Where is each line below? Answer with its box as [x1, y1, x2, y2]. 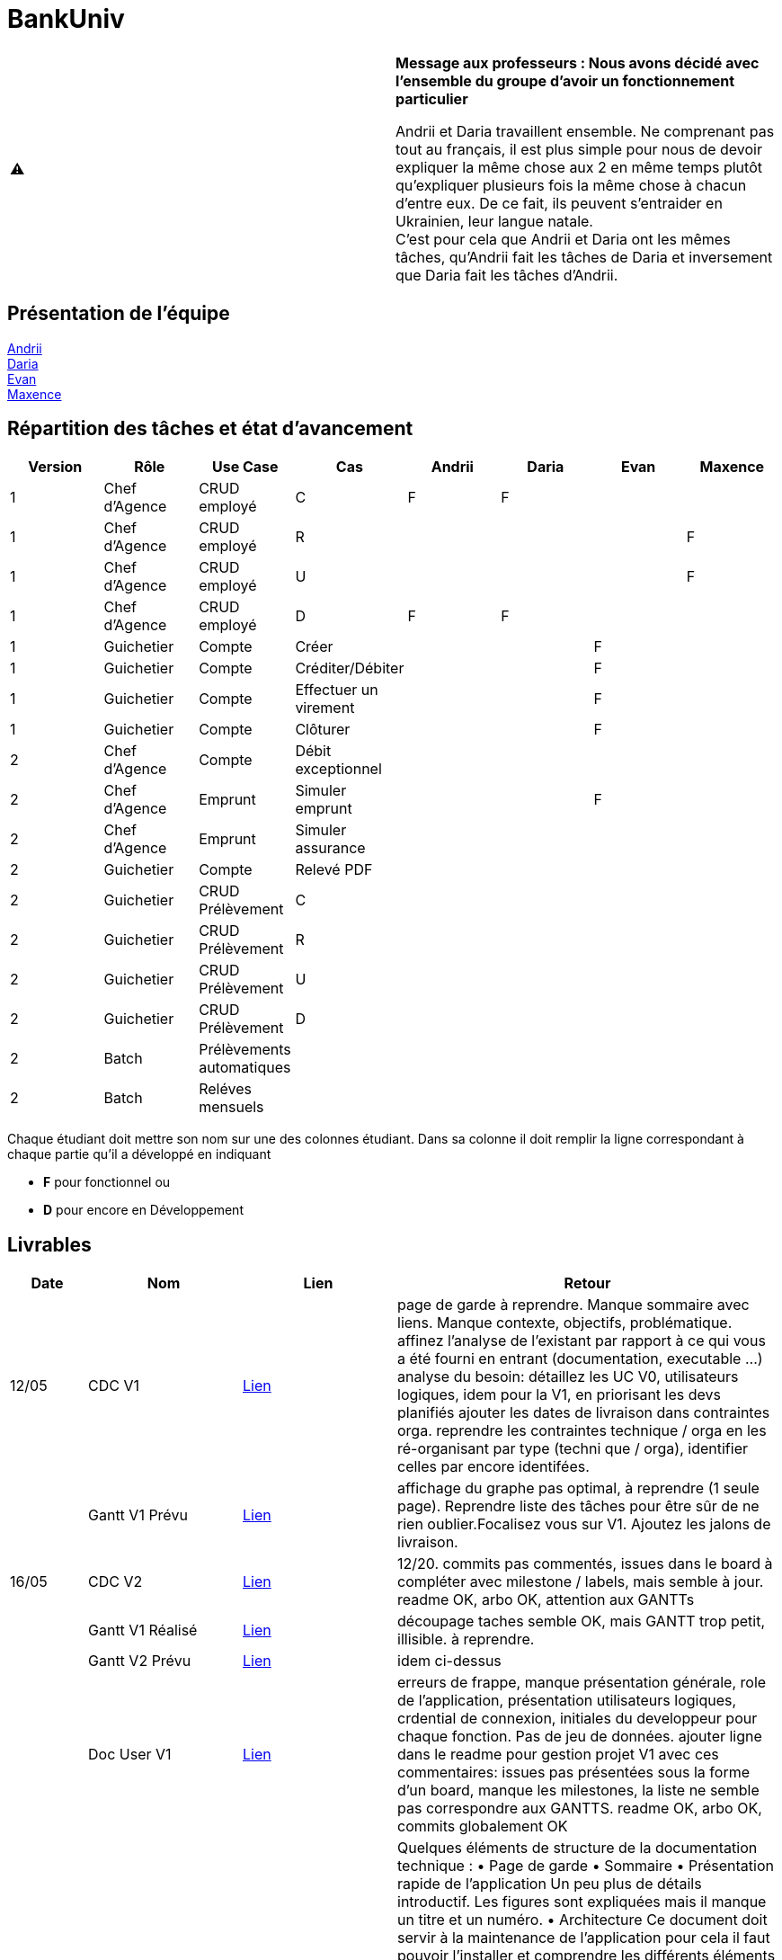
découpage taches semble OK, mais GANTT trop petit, [397, 1612, 766, 1631]
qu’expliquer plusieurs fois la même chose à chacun [395, 175, 747, 194]
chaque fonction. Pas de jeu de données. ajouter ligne [397, 1727, 762, 1746]
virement [295, 699, 355, 717]
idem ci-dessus [397, 1652, 502, 1670]
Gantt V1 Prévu [88, 1506, 188, 1525]
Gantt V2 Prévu [88, 1652, 191, 1670]
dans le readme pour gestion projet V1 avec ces [397, 1745, 719, 1764]
